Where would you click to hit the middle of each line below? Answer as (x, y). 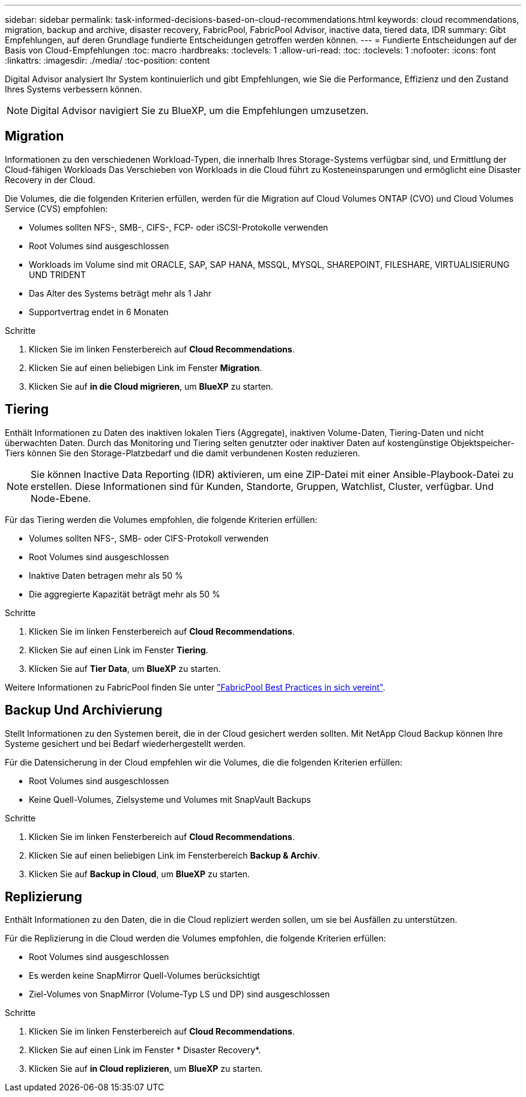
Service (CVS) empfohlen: (56, 208)
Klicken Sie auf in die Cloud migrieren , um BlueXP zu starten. (151, 386)
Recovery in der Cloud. (50, 180)
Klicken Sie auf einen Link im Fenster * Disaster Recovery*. (145, 1050)
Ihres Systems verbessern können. (74, 89)
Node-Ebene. (61, 498)
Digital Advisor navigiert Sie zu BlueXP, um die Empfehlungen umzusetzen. (200, 110)
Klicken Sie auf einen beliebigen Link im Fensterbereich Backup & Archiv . (174, 855)
